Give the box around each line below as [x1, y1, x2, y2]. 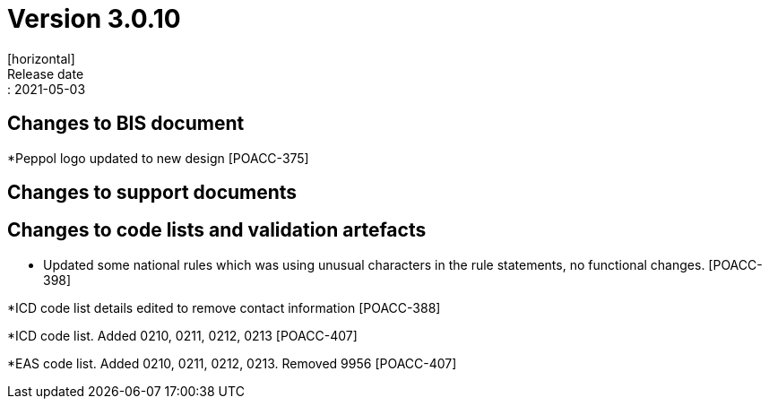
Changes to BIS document [7, 112, 245, 135]
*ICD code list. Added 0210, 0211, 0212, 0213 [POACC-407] [7, 327, 358, 343]
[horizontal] [7, 50, 75, 66]
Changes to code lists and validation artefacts [7, 219, 427, 242]
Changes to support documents [7, 181, 298, 204]
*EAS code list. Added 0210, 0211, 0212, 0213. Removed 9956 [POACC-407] [7, 355, 457, 371]
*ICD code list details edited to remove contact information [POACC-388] [7, 299, 441, 315]
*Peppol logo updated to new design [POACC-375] [7, 150, 309, 166]
